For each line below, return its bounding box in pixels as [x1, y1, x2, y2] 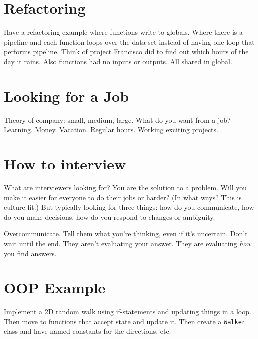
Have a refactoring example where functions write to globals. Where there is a [4, 27, 243, 37]
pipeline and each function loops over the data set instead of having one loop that [4, 36, 255, 47]
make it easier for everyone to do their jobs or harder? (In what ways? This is [4, 192, 242, 202]
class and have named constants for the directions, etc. [4, 326, 171, 336]
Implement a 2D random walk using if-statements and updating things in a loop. [4, 306, 251, 317]
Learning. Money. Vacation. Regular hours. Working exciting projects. [4, 124, 218, 135]
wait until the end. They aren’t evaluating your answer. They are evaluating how [4, 238, 251, 248]
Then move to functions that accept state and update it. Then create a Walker [4, 316, 245, 326]
